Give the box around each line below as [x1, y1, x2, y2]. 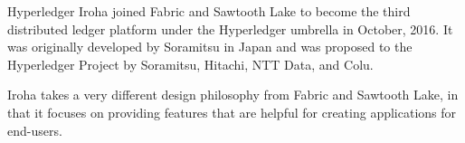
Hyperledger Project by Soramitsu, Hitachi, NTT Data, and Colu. [7, 54, 374, 73]
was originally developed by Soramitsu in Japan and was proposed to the [7, 37, 413, 56]
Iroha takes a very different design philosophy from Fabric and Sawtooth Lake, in [7, 85, 459, 104]
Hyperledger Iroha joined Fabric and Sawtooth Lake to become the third [7, 2, 411, 20]
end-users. [7, 120, 62, 139]
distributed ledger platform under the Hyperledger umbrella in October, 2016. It [7, 19, 453, 38]
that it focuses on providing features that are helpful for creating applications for [7, 102, 457, 121]
